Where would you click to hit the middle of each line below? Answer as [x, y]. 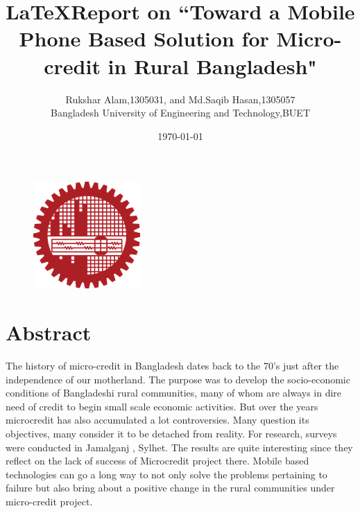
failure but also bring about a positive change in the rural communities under [170, 488]
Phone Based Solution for [144, 38]
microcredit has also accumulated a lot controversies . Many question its [157, 420]
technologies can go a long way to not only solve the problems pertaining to [166, 474]
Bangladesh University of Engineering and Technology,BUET [180, 113]
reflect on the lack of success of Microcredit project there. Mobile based [157, 461]
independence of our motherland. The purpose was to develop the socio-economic [178, 379]
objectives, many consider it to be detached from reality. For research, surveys [171, 433]
